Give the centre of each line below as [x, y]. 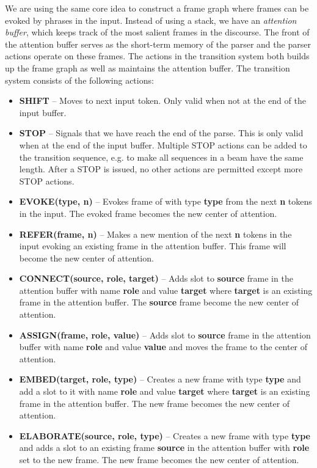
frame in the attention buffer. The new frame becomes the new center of [155, 403]
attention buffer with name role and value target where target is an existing [166, 290]
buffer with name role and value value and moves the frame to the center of [163, 347]
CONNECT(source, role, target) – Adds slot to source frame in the [156, 278]
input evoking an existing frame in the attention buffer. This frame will [153, 246]
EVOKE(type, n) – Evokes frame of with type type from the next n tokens [166, 201]
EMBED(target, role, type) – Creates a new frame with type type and [160, 379]
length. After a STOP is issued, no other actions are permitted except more [161, 169]
